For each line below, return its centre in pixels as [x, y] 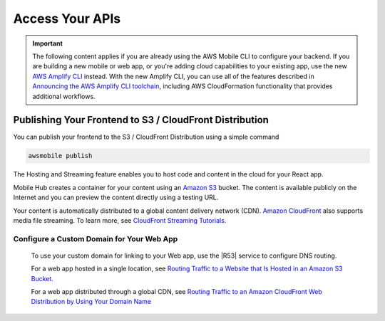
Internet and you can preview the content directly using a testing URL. [116, 198]
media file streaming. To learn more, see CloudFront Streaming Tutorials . [120, 220]
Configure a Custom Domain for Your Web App [96, 238]
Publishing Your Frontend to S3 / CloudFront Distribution [141, 120]
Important [48, 43]
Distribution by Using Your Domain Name [91, 302]
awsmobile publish [60, 156]
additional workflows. [64, 96]
